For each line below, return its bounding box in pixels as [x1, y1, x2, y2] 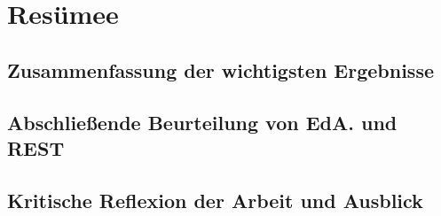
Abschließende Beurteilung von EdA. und [7, 108, 398, 135]
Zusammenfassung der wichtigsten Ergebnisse [7, 56, 435, 83]
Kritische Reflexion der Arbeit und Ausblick [7, 186, 423, 213]
